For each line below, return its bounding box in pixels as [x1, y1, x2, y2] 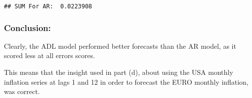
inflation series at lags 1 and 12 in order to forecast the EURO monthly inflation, [4, 76, 249, 87]
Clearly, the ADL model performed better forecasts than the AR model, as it [4, 40, 236, 51]
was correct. [4, 86, 40, 97]
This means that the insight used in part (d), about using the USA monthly [4, 67, 233, 77]
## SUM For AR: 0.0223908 [4, 3, 92, 10]
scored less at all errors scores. [4, 50, 95, 61]
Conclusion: [4, 21, 51, 33]
